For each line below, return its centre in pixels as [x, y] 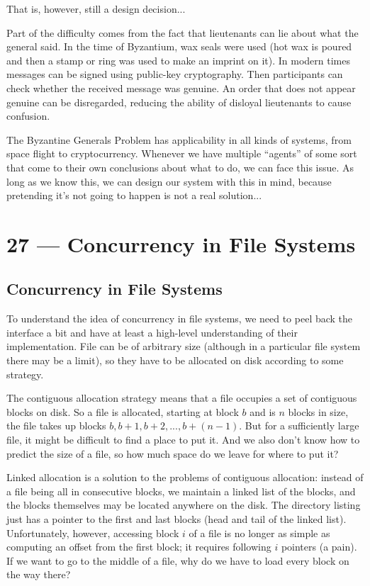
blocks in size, [318, 411]
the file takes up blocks [56, 426]
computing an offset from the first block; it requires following [139, 547]
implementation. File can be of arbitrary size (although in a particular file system [184, 346]
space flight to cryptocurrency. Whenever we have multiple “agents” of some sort [182, 153]
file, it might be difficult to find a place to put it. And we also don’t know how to [183, 440]
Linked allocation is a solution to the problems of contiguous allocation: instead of [185, 477]
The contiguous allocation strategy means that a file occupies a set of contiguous [182, 398]
